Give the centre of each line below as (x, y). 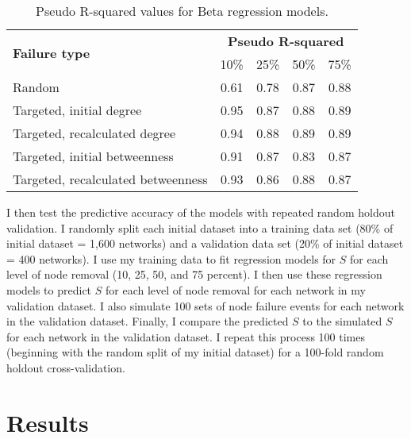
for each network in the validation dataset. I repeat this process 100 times (186, 336)
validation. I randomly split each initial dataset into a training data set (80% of (200, 227)
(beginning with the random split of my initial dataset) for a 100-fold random (195, 352)
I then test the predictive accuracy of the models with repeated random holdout (201, 212)
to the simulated (342, 321)
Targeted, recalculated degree (94, 133)
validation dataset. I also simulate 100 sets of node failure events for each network (205, 305)
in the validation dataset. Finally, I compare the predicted (148, 321)
